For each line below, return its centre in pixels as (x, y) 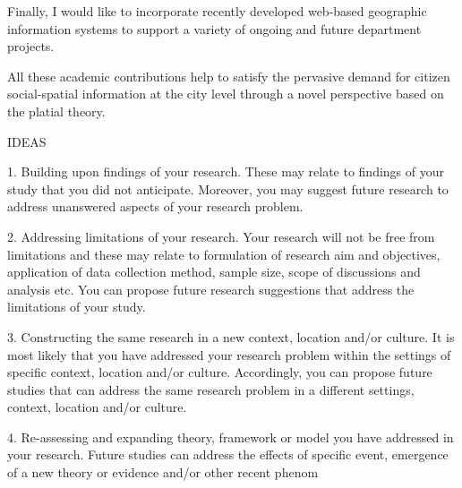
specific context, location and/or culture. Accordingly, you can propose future (220, 372)
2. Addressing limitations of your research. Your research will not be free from (221, 236)
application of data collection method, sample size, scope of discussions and (214, 272)
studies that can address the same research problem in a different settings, (211, 389)
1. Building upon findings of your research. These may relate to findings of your (226, 171)
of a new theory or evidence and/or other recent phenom (163, 472)
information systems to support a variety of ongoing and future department (214, 28)
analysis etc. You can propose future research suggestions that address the (211, 289)
